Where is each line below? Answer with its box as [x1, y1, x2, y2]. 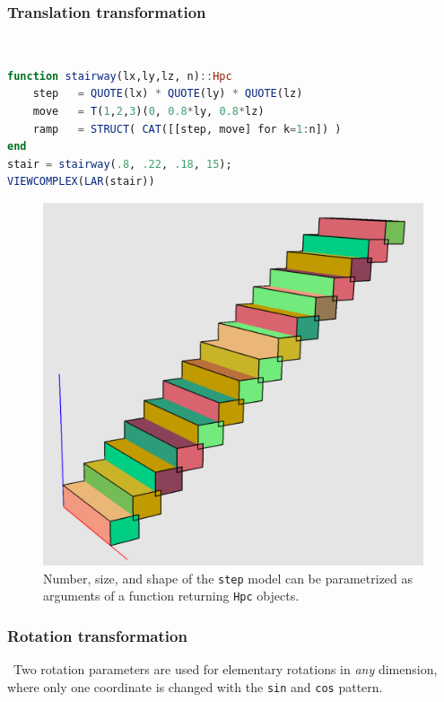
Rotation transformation [7, 624, 187, 646]
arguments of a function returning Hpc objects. [43, 586, 300, 605]
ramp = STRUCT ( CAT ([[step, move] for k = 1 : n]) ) [32, 122, 342, 136]
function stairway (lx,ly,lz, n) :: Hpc [7, 69, 232, 83]
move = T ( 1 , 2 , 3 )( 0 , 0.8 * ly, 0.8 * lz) [32, 105, 265, 118]
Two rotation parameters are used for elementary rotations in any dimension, [13, 660, 438, 679]
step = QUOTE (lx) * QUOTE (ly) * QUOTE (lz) [32, 87, 303, 101]
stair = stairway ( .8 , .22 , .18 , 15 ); [7, 157, 232, 171]
